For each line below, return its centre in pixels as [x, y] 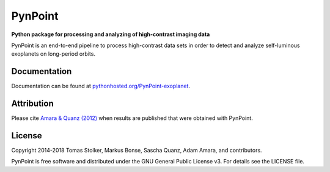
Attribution [33, 104]
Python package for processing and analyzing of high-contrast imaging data [111, 34]
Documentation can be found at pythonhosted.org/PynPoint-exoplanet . [101, 86]
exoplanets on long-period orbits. [53, 54]
